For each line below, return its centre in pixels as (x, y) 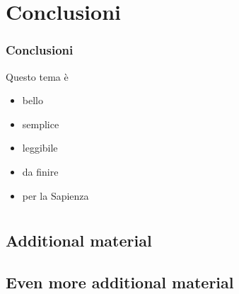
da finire (40, 171)
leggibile (40, 148)
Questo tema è (37, 76)
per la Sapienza (56, 195)
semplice (41, 124)
